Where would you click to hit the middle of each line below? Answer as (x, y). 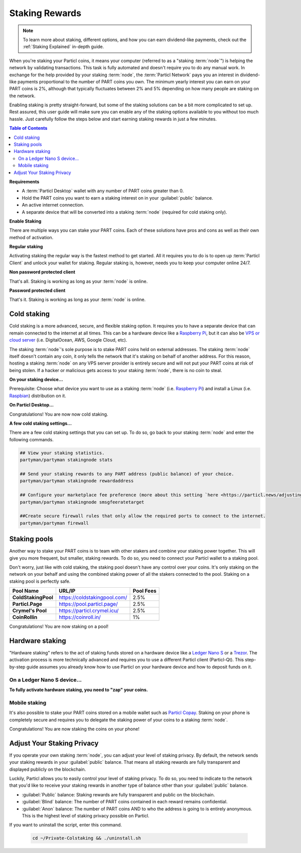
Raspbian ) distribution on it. (38, 396)
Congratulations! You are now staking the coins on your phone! (74, 729)
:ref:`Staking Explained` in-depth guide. (63, 47)
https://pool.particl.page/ (88, 604)
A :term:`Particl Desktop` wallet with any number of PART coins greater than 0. (103, 191)
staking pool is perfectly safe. (40, 581)
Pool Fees (144, 591)
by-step (17, 666)
